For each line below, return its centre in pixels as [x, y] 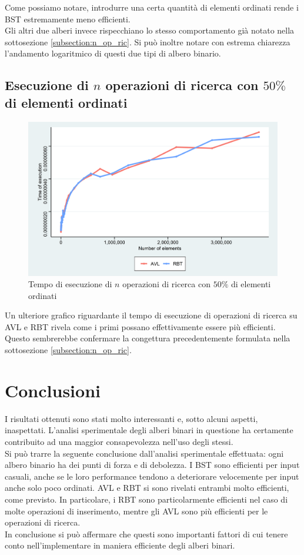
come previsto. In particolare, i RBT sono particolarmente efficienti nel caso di [146, 499]
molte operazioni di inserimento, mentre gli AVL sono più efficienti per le [136, 511]
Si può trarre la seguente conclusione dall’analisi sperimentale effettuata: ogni [144, 453]
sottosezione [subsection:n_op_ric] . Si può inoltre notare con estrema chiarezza [148, 41]
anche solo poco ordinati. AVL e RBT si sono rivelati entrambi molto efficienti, [147, 488]
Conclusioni [53, 390]
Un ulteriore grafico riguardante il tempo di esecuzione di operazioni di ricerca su [151, 315]
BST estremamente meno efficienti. [68, 19]
